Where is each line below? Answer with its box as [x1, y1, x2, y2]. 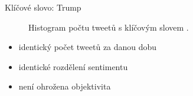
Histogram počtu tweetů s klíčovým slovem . [28, 21, 189, 33]
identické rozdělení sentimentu [18, 60, 128, 72]
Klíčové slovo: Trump [5, 1, 81, 13]
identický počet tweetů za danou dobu [18, 41, 157, 53]
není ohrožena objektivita [18, 80, 111, 92]
